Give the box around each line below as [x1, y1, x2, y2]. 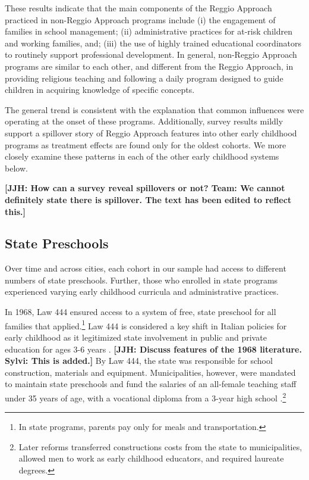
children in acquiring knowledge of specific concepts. [5, 83, 195, 96]
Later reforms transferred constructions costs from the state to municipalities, [18, 440, 302, 453]
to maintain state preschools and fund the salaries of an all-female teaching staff [5, 378, 297, 390]
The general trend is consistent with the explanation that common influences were [5, 103, 304, 116]
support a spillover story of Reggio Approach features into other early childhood [5, 126, 297, 139]
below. [5, 161, 28, 174]
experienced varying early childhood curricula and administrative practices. [5, 285, 279, 298]
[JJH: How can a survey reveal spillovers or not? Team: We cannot [5, 182, 285, 194]
